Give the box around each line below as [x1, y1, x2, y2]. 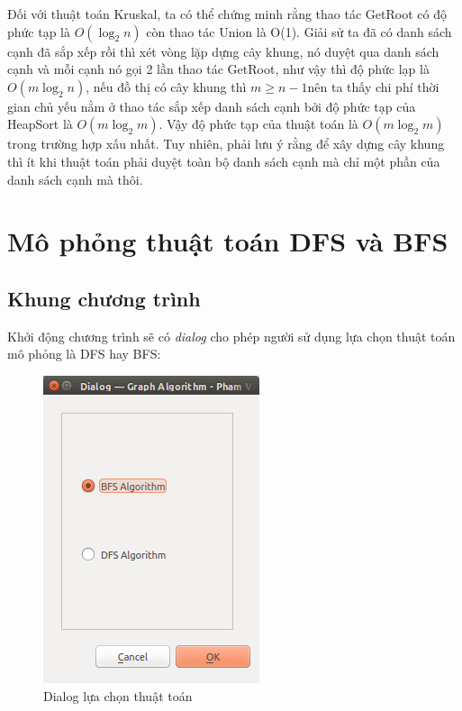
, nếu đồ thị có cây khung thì [86, 77, 247, 96]
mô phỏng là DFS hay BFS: [7, 344, 161, 363]
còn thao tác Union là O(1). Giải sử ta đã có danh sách [146, 22, 452, 41]
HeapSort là [7, 114, 73, 133]
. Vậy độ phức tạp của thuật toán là [159, 114, 358, 133]
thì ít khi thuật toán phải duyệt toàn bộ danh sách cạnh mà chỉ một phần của [7, 151, 440, 170]
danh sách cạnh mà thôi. [7, 169, 143, 188]
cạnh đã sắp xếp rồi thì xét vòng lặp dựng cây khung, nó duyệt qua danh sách [7, 41, 439, 60]
